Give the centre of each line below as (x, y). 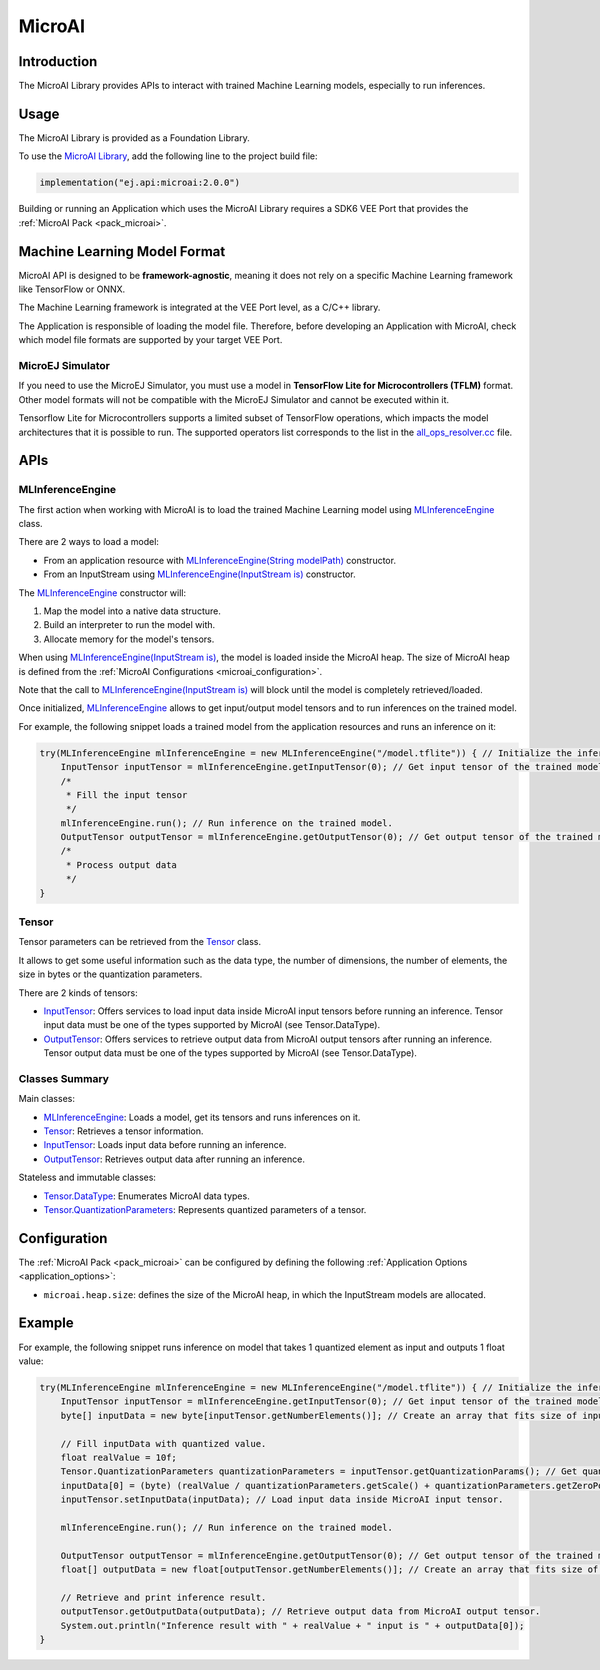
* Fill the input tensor (126, 794)
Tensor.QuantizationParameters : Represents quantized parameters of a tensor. (205, 1209)
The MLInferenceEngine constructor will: (102, 592)
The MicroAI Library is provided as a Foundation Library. (134, 137)
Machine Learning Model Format (122, 251)
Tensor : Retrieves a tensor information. (123, 1131)
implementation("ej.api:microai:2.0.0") (139, 183)
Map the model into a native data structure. (132, 611)
